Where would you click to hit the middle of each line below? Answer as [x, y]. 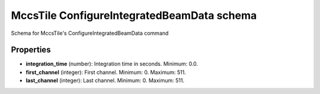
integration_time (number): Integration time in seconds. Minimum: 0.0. [112, 64]
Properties [31, 50]
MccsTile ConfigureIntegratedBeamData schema [134, 15]
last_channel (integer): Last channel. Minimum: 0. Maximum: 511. [105, 80]
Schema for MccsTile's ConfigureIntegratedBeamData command [90, 33]
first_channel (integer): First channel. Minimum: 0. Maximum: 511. [106, 72]
